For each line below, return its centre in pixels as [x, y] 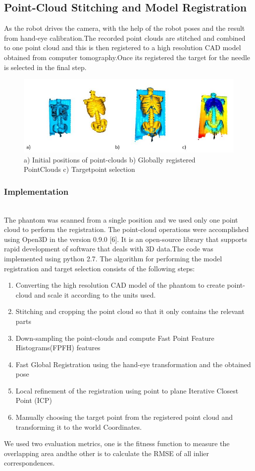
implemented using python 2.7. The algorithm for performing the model [113, 258]
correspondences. [29, 463]
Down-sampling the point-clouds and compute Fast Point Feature [115, 338]
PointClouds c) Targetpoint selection [79, 169]
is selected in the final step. [45, 67]
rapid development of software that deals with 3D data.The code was [109, 249]
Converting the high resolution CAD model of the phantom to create [120, 285]
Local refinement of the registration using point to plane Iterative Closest [127, 390]
